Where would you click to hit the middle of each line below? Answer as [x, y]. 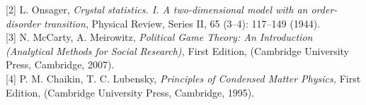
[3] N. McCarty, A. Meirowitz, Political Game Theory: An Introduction [159, 37]
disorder [23, 23]
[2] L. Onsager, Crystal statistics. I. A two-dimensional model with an [157, 9]
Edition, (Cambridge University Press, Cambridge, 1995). [130, 92]
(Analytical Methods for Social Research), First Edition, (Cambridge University [177, 50]
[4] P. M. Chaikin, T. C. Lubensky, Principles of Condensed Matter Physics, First [183, 78]
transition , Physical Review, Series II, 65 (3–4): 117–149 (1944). [182, 23]
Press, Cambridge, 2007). [60, 64]
